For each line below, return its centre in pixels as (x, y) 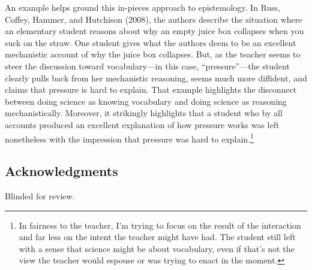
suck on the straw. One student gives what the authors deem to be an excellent (151, 42)
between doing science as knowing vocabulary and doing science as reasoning (146, 101)
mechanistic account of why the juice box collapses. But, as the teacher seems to (153, 54)
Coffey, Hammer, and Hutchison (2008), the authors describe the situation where (154, 19)
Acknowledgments (61, 171)
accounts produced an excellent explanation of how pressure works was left (142, 124)
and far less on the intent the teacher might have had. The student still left (157, 237)
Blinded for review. (40, 195)
